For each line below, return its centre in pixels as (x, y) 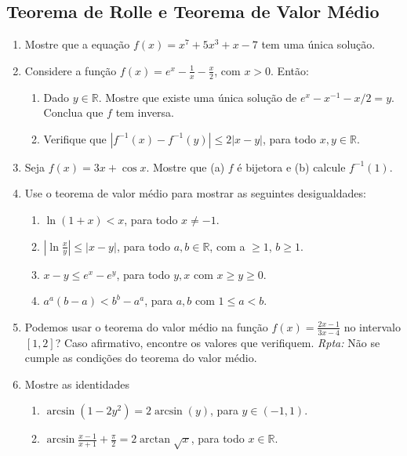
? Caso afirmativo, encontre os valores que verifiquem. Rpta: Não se (218, 342)
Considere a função (71, 70)
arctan (155, 440)
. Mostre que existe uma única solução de (198, 97)
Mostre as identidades (77, 384)
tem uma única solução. (318, 44)
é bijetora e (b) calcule (291, 166)
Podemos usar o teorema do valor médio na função (146, 326)
